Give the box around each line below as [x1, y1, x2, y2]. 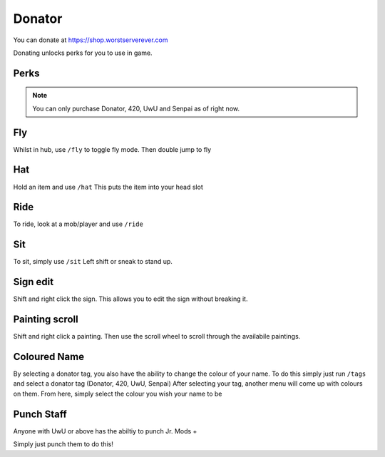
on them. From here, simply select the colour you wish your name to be [13, 389, 222, 398]
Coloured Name [13, 350, 85, 363]
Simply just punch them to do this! [13, 440, 113, 448]
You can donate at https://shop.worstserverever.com [13, 36, 168, 44]
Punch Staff [13, 408, 67, 420]
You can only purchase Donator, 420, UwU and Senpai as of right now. [32, 104, 240, 113]
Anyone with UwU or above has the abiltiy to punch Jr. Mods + [13, 426, 197, 435]
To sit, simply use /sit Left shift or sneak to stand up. [13, 257, 173, 266]
